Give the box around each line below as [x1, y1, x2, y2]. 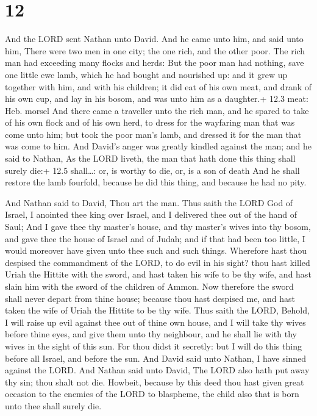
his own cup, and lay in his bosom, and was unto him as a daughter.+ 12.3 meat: [5, 92, 308, 105]
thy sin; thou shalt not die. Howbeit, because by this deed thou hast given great [5, 375, 304, 388]
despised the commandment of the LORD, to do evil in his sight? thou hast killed [5, 256, 310, 268]
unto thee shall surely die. [5, 399, 102, 412]
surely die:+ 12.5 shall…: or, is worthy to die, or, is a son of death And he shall [5, 163, 300, 176]
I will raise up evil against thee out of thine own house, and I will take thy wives [5, 315, 306, 328]
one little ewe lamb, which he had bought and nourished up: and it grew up [5, 68, 288, 81]
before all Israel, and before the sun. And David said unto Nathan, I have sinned [5, 351, 307, 364]
